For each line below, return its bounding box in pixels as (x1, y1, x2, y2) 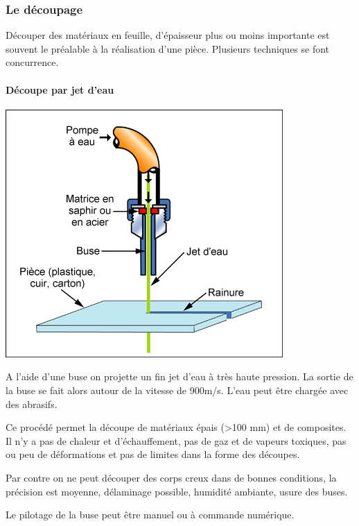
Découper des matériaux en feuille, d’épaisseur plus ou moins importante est (6, 28, 330, 42)
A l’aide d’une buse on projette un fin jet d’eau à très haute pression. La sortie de (6, 369, 353, 384)
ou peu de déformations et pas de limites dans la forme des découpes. (6, 447, 300, 461)
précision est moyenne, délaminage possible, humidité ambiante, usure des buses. (6, 484, 348, 498)
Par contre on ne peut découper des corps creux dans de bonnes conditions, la (6, 470, 337, 484)
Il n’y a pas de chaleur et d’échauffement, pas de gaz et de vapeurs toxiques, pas (6, 433, 347, 448)
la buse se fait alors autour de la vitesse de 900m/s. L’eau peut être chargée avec (6, 382, 349, 397)
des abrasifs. (6, 396, 58, 411)
